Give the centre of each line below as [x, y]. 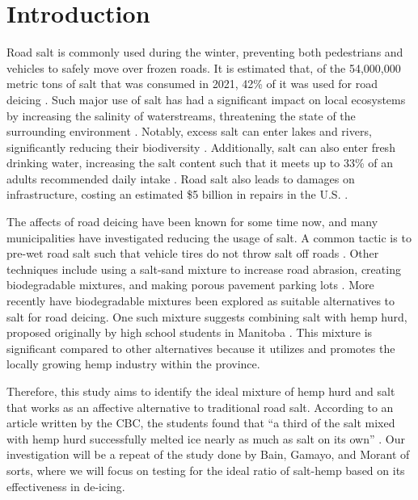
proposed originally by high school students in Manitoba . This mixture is [190, 332]
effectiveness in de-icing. [66, 486]
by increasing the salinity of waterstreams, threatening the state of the [181, 115]
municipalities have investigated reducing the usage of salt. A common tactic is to [209, 237]
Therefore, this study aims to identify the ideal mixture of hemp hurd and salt [201, 391]
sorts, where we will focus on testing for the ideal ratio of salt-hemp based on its [206, 470]
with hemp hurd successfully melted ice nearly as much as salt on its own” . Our [206, 438]
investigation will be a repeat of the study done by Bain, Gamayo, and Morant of [208, 454]
